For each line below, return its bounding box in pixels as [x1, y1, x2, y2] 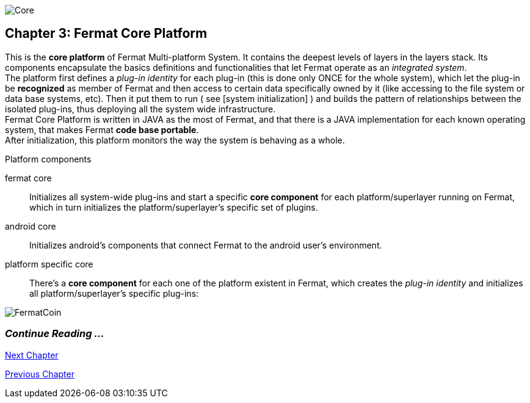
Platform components [5, 153, 92, 164]
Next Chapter [5, 349, 59, 360]
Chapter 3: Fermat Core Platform [5, 26, 208, 42]
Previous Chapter [5, 368, 74, 379]
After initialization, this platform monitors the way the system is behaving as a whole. [5, 134, 345, 145]
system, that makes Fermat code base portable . [5, 124, 199, 135]
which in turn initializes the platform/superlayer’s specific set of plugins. [29, 201, 318, 212]
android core [5, 220, 56, 231]
